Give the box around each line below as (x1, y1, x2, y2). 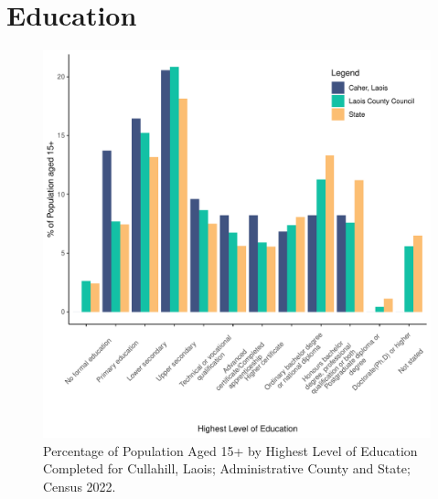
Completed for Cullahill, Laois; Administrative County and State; (43, 459, 411, 478)
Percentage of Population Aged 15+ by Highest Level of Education (43, 441, 418, 460)
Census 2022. (43, 476, 116, 495)
